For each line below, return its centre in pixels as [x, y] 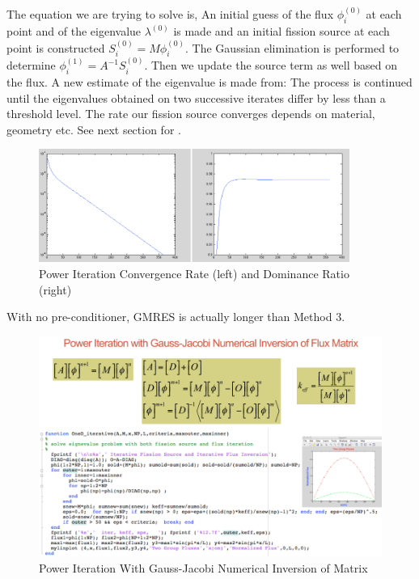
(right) [55, 289]
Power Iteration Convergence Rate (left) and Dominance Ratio [194, 273]
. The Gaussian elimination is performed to [292, 47]
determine [31, 65]
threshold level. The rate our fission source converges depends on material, [191, 114]
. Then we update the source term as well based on [271, 65]
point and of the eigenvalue [74, 31]
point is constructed [56, 47]
